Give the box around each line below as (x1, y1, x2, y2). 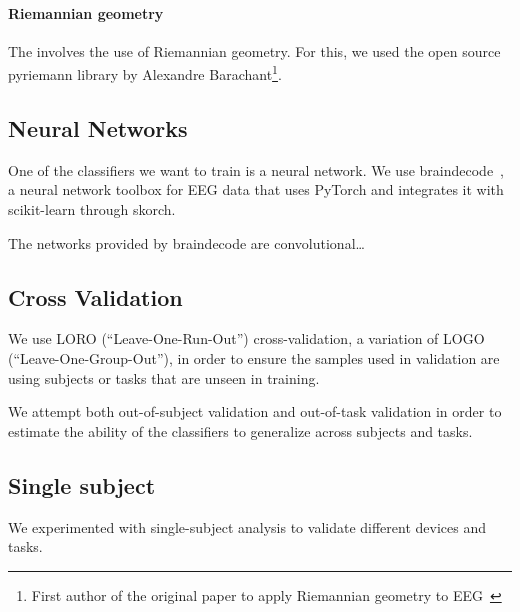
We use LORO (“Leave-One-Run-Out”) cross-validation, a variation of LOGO (8, 328, 485, 349)
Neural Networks (8, 113, 188, 144)
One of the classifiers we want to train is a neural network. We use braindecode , (8, 159, 505, 180)
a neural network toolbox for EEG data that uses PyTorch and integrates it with (8, 179, 504, 200)
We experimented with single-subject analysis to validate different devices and (8, 516, 487, 537)
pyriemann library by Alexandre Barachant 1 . (8, 61, 282, 85)
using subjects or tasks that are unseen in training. (8, 367, 320, 388)
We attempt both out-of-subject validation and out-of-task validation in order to (8, 401, 502, 422)
